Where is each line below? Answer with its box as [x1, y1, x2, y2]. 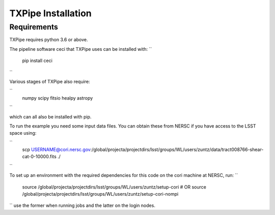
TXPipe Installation [9, 8, 92, 19]
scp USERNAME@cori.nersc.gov [22, 146, 91, 152]
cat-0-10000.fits [22, 153, 57, 160]
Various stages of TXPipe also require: [9, 78, 90, 84]
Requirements [9, 22, 59, 32]
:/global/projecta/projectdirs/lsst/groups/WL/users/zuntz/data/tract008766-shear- [90, 146, 264, 152]
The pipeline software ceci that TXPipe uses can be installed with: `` [9, 46, 152, 52]
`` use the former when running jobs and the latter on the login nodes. [9, 202, 155, 208]
